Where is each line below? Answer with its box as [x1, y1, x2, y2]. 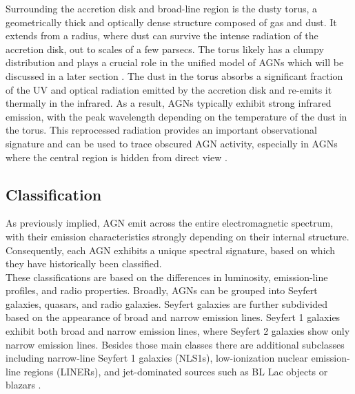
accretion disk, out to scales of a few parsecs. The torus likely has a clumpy [6, 41, 324, 56]
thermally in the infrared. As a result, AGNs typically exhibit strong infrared [6, 96, 332, 110]
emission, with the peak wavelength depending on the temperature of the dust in [6, 109, 347, 123]
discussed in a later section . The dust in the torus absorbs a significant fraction [6, 68, 343, 83]
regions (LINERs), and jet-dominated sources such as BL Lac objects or [23, 364, 328, 378]
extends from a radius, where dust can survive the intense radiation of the [6, 28, 318, 43]
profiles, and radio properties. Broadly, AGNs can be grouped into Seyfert [6, 283, 318, 298]
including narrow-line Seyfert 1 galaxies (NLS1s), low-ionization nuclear [6, 351, 308, 365]
